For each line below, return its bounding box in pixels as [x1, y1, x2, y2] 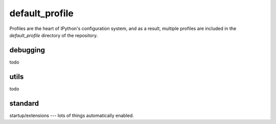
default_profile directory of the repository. [9, 32, 98, 38]
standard [9, 99, 39, 108]
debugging [9, 46, 45, 54]
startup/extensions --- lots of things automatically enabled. [9, 112, 134, 118]
